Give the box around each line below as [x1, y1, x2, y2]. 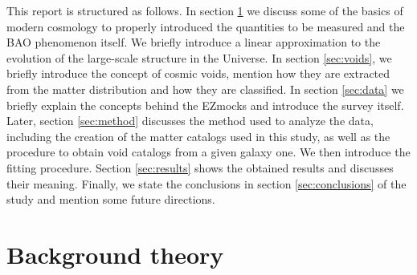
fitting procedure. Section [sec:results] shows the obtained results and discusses [6, 159, 394, 176]
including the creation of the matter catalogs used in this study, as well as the [6, 127, 390, 144]
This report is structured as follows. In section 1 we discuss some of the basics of [6, 2, 403, 18]
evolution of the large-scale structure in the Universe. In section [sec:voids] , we [6, 49, 392, 66]
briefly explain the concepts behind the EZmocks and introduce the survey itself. [6, 96, 404, 113]
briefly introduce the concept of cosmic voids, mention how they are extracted [6, 65, 390, 82]
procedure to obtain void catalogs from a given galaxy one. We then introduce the [6, 144, 411, 160]
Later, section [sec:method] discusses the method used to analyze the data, [6, 112, 374, 129]
